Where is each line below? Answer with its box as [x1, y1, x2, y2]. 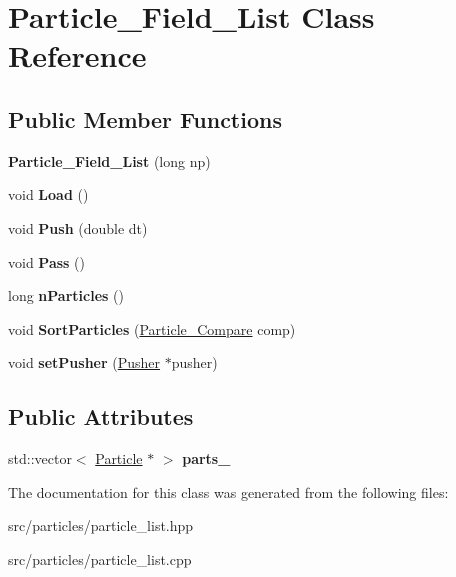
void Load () [8, 184, 89, 205]
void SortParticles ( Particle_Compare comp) [8, 318, 296, 339]
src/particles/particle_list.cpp [8, 548, 192, 569]
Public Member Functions [8, 103, 282, 134]
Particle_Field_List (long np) [8, 150, 211, 171]
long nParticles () [8, 285, 124, 306]
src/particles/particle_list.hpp [8, 515, 194, 536]
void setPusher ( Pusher [8, 352, 161, 373]
